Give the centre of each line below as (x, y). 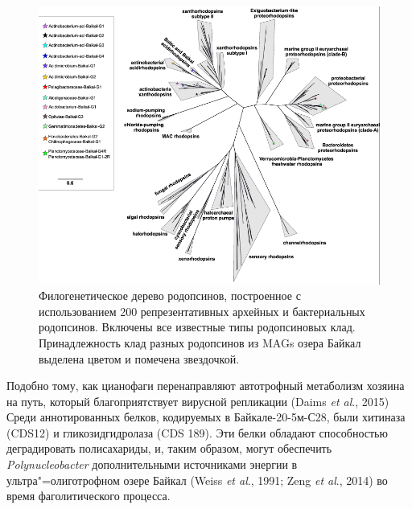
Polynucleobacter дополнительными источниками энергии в (152, 464)
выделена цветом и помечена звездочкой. (139, 358)
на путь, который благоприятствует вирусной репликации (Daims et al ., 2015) (198, 401)
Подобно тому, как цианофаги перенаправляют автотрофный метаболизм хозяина (206, 386)
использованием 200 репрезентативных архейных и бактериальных (202, 311)
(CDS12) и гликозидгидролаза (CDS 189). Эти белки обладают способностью (197, 432)
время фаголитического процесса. (89, 496)
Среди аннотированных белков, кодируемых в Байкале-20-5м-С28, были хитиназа (206, 417)
